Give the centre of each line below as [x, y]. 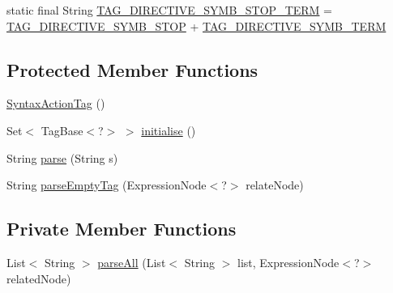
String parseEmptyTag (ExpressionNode [107, 185]
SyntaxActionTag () [56, 103]
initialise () [169, 130]
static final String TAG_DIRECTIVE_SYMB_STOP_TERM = [169, 10]
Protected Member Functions [132, 69]
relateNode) [275, 185]
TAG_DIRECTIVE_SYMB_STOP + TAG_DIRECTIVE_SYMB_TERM [196, 25]
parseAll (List [132, 262]
